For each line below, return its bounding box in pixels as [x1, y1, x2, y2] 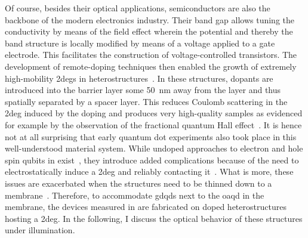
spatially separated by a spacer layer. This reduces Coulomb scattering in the [5, 95, 288, 107]
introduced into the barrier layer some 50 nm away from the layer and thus [5, 84, 281, 96]
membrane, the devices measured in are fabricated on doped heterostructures [5, 200, 287, 213]
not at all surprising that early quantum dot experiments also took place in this [5, 130, 297, 143]
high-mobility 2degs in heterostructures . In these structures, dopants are [5, 72, 273, 84]
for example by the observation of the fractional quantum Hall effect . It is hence [5, 118, 302, 131]
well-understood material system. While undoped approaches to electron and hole [5, 142, 303, 154]
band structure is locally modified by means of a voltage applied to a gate [5, 36, 275, 49]
